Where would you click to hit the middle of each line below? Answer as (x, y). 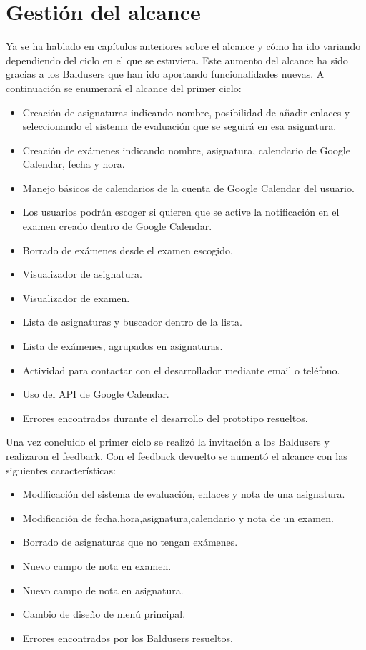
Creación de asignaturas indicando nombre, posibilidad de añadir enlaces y (186, 112)
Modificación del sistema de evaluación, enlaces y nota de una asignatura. (184, 494)
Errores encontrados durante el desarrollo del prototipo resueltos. (165, 417)
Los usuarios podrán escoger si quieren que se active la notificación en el (181, 212)
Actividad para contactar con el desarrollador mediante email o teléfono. (181, 370)
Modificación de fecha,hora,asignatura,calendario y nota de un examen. (178, 517)
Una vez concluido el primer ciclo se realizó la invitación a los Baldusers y (168, 442)
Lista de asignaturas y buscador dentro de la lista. (132, 322)
